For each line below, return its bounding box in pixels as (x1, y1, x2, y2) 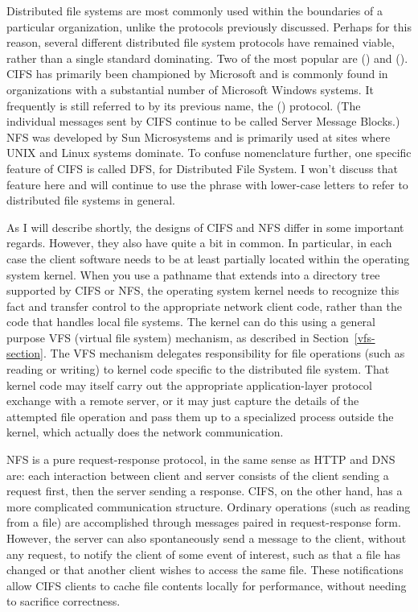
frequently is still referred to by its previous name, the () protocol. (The (6, 97, 361, 114)
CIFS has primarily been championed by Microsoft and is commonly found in (6, 65, 388, 82)
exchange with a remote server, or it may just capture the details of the (6, 392, 359, 409)
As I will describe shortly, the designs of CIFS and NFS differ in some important (6, 218, 404, 235)
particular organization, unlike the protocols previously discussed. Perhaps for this (6, 18, 412, 35)
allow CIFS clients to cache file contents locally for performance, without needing (6, 577, 407, 593)
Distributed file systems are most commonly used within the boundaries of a (6, 2, 383, 19)
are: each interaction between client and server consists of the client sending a (6, 466, 389, 483)
